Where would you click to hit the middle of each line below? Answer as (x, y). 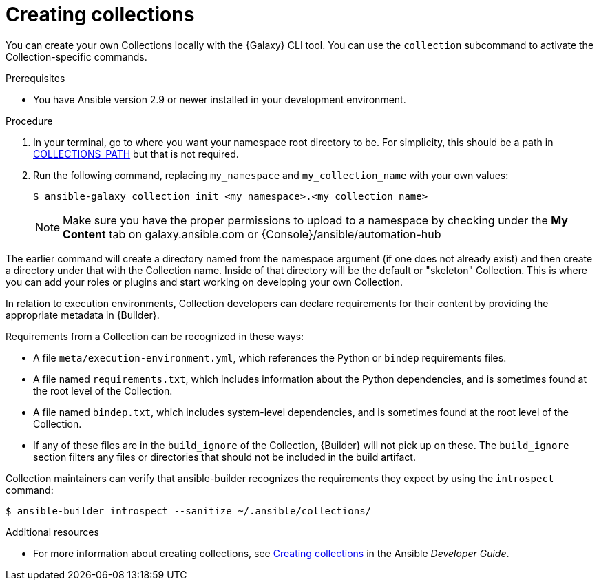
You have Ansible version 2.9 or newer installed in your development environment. (220, 99)
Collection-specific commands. (76, 56)
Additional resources (52, 532)
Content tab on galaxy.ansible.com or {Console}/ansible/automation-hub (252, 234)
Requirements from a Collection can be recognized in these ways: (155, 336)
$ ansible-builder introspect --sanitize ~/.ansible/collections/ (189, 511)
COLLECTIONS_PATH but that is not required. (136, 154)
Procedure (29, 121)
